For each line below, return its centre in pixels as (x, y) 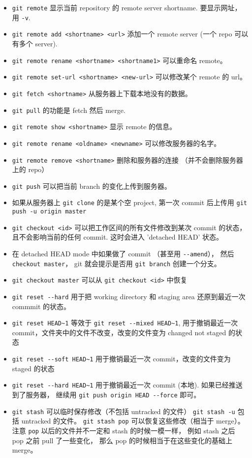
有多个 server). (35, 43)
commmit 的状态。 (41, 306)
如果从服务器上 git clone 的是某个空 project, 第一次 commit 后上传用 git (129, 202)
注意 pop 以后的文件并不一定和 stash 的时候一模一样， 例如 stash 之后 (124, 430)
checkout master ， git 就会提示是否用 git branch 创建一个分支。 (116, 263)
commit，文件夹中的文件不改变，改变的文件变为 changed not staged (119, 332)
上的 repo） (30, 169)
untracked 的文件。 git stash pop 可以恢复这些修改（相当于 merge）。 (133, 421)
